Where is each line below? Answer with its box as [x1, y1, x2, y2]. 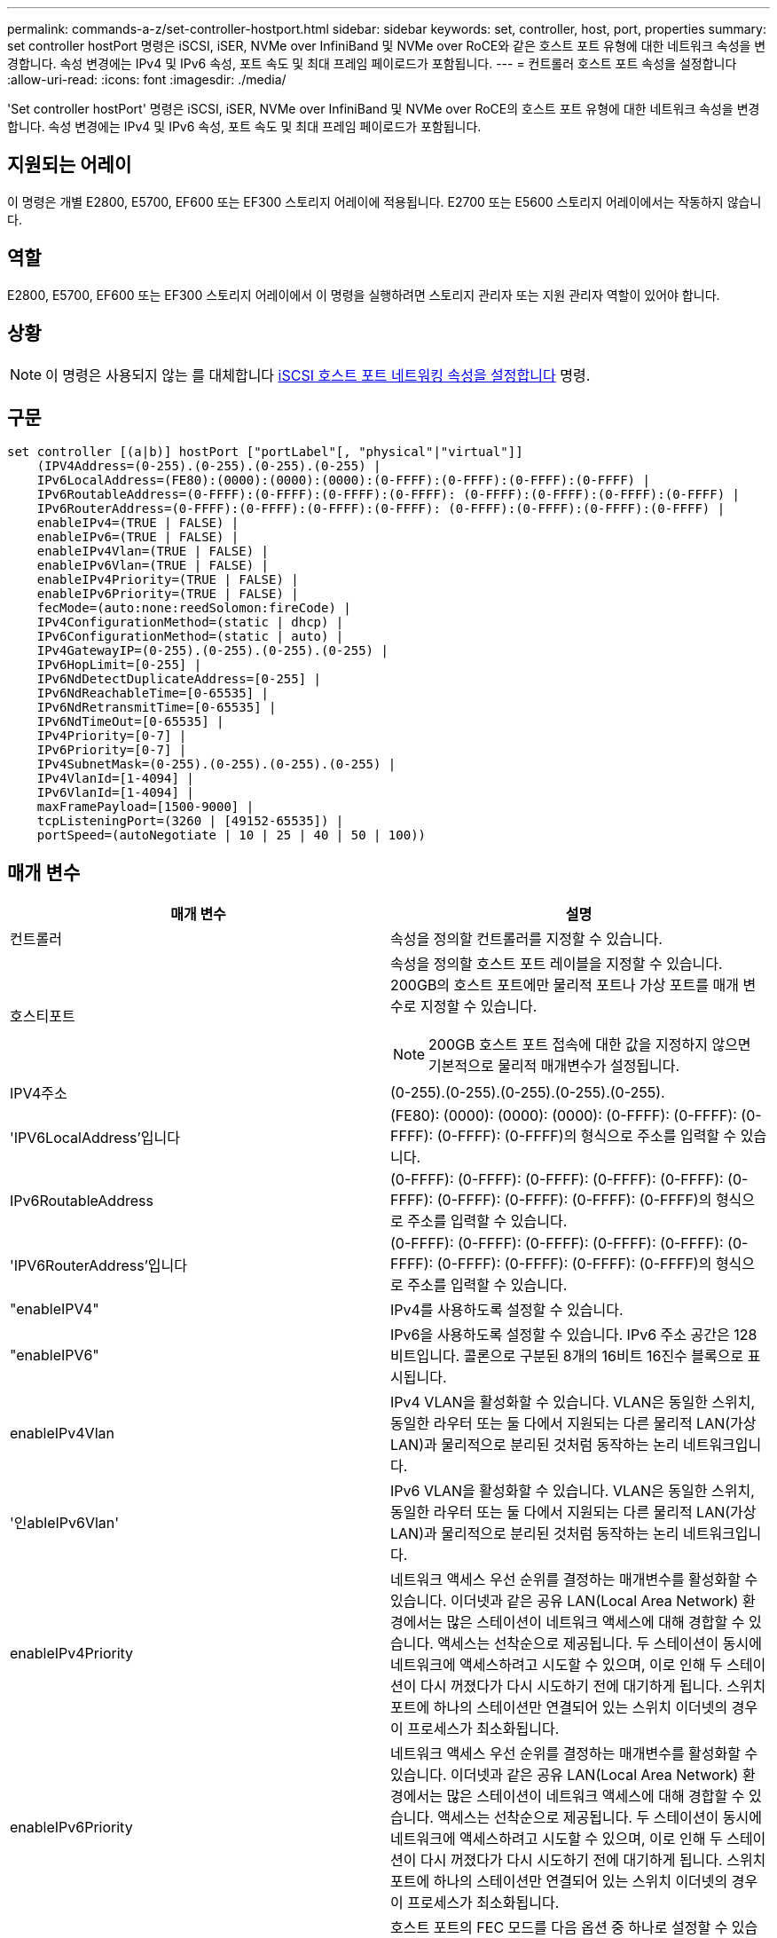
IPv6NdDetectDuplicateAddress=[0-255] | [36, 672, 322, 687]
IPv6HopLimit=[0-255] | [36, 658, 202, 673]
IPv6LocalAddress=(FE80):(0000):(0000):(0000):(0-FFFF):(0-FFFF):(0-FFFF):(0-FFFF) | [36, 473, 650, 488]
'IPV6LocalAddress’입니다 [10, 1129, 180, 1147]
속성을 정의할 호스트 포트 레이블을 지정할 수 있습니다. [390, 955, 723, 973]
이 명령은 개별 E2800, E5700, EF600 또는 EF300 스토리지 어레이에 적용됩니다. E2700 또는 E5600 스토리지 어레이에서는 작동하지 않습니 [7, 193, 762, 209]
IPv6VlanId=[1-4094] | [36, 785, 194, 800]
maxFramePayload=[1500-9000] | [36, 800, 255, 815]
